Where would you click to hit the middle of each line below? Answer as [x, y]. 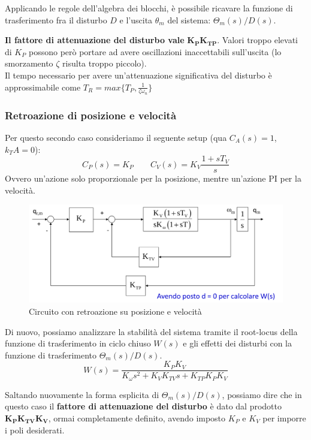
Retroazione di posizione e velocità [91, 115]
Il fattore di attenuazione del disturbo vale [95, 40]
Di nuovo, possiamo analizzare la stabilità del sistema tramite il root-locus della [151, 331]
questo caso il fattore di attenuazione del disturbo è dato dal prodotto [143, 406]
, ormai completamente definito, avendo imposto [137, 418]
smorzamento [29, 63]
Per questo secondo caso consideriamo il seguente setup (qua [116, 138]
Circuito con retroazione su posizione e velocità [115, 311]
